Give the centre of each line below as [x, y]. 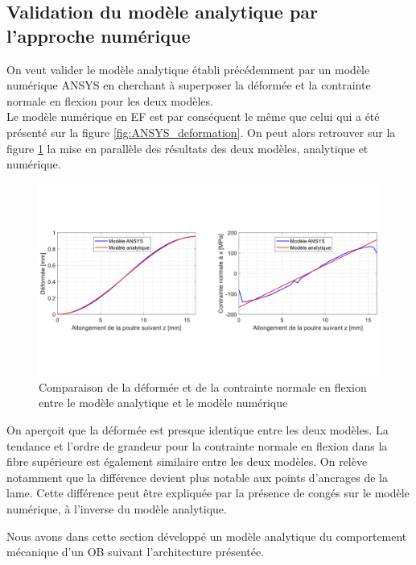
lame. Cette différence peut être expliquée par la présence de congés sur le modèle [208, 493]
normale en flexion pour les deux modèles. [110, 100]
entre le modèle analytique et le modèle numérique [163, 403]
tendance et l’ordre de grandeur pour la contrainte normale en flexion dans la [197, 445]
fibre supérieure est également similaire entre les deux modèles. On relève [187, 461]
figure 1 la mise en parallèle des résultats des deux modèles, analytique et [187, 148]
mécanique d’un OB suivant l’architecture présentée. [136, 552]
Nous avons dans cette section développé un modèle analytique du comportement [207, 536]
